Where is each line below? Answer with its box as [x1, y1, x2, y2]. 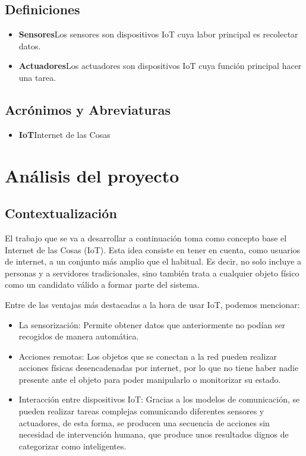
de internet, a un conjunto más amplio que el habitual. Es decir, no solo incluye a [5, 255, 302, 268]
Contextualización [5, 204, 117, 222]
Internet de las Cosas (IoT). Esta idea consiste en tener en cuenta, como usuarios [5, 243, 301, 256]
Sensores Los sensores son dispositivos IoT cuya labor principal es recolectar [18, 28, 298, 40]
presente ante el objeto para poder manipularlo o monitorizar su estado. [18, 373, 281, 385]
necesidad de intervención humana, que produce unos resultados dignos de [18, 428, 289, 441]
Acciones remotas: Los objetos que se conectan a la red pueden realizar [18, 350, 277, 362]
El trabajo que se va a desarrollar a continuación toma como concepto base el [5, 231, 287, 244]
